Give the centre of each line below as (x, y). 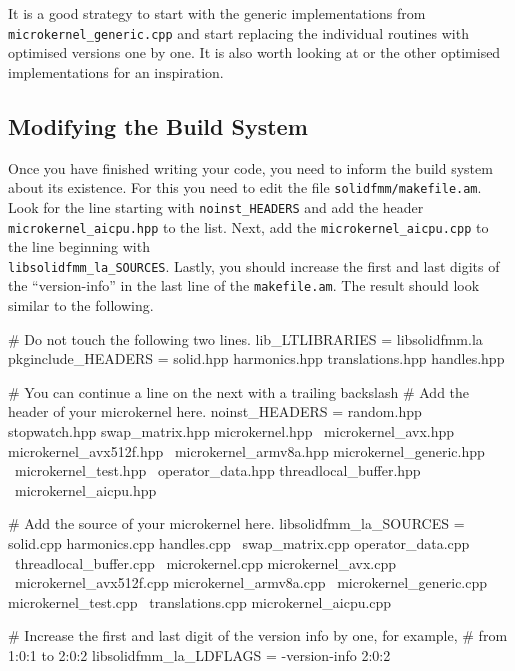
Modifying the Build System (158, 125)
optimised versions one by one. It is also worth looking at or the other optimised (254, 52)
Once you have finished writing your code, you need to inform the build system (250, 167)
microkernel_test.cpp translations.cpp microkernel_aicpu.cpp (200, 601)
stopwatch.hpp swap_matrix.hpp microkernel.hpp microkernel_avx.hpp (231, 431)
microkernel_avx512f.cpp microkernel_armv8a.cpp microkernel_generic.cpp (251, 582)
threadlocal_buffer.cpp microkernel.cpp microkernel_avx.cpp (205, 562)
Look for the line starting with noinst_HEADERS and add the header (216, 206)
